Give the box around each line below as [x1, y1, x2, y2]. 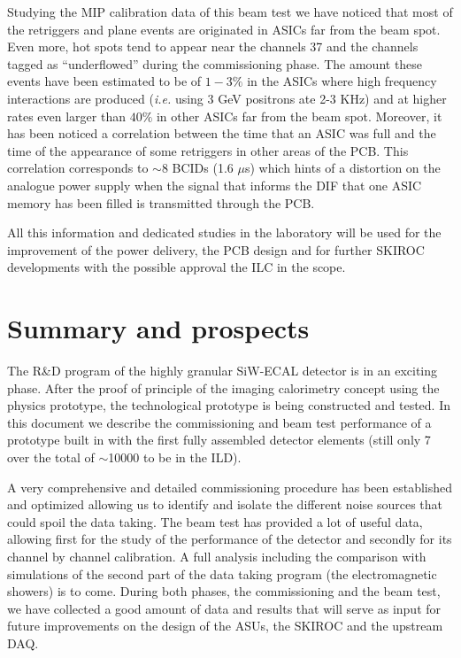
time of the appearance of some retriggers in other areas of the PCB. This [7, 141, 409, 159]
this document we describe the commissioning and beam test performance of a [7, 413, 432, 431]
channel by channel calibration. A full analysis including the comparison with [7, 546, 426, 565]
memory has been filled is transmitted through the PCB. [7, 193, 315, 212]
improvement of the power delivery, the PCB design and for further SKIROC [7, 240, 425, 259]
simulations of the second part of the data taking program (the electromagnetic [7, 564, 437, 583]
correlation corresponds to [7, 159, 149, 177]
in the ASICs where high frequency [247, 72, 437, 90]
